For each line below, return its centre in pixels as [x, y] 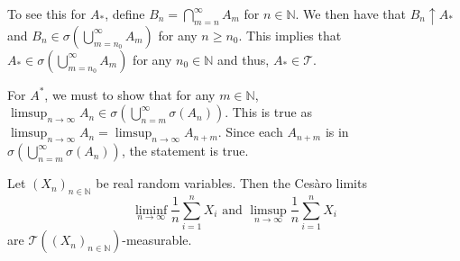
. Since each [250, 132]
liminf [151, 210]
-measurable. [157, 240]
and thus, [243, 59]
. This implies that [290, 35]
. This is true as [268, 112]
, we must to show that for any [130, 94]
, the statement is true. [185, 151]
